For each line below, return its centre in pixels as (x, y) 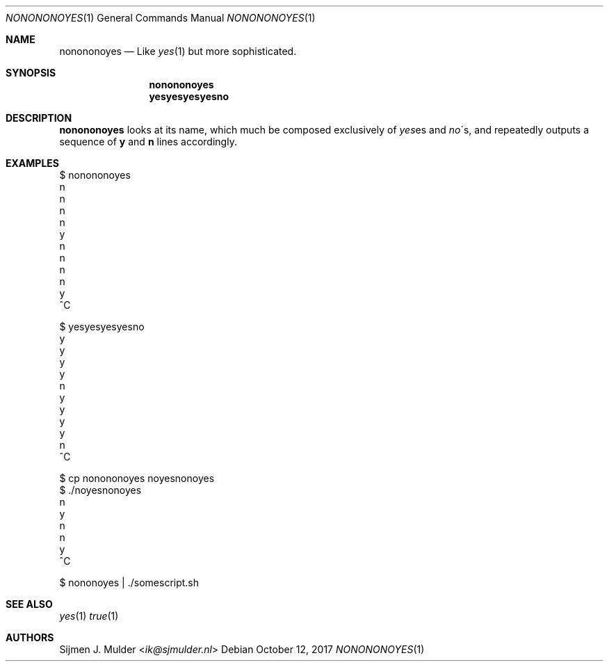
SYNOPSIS (31, 73)
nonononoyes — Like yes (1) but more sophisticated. (178, 51)
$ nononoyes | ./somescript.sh (129, 582)
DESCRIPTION (39, 118)
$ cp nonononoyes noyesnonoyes (137, 478)
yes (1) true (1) (89, 616)
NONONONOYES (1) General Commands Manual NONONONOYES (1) (161, 18)
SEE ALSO (29, 604)
